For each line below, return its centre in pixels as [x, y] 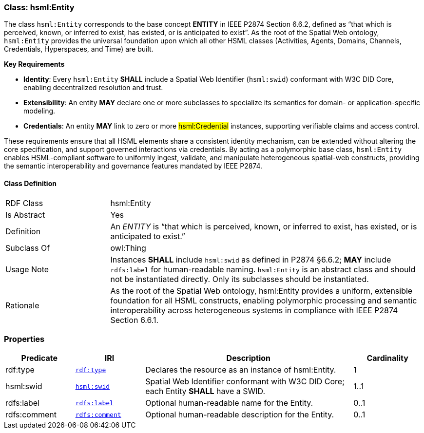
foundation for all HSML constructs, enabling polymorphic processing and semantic [264, 300]
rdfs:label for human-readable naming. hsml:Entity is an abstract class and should [263, 269]
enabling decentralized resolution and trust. [93, 88]
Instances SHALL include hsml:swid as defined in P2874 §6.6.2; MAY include [251, 259]
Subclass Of [28, 248]
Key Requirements [34, 64]
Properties [24, 339]
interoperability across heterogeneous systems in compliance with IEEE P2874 [254, 310]
